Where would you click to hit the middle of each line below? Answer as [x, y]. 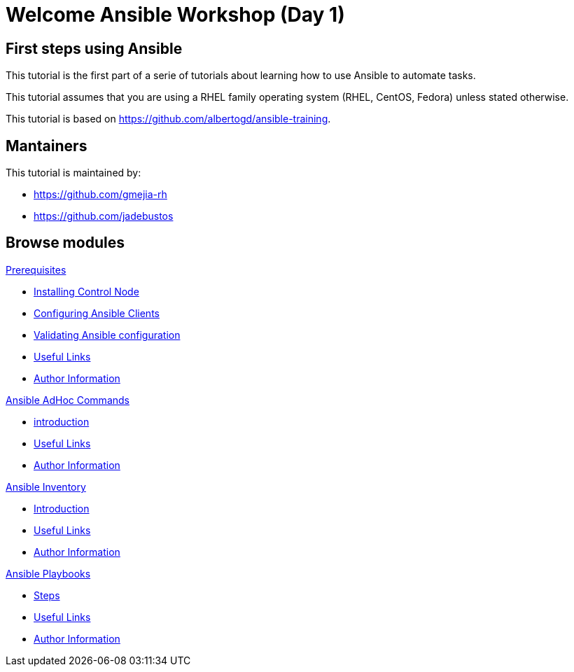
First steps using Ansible [94, 48]
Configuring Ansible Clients [97, 313]
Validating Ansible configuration [107, 335]
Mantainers [47, 146]
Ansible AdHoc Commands [68, 400]
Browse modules [65, 243]
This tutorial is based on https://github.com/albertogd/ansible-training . [168, 119]
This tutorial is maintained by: [73, 173]
